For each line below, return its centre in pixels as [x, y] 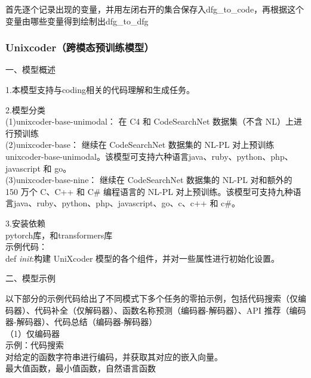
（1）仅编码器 [33, 333]
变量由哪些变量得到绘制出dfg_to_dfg [77, 21]
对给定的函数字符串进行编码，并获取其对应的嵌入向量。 [114, 356]
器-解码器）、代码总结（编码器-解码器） [81, 322]
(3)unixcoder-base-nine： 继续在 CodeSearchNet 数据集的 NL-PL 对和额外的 [149, 180]
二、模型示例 [30, 278]
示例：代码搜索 [35, 345]
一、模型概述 [30, 69]
